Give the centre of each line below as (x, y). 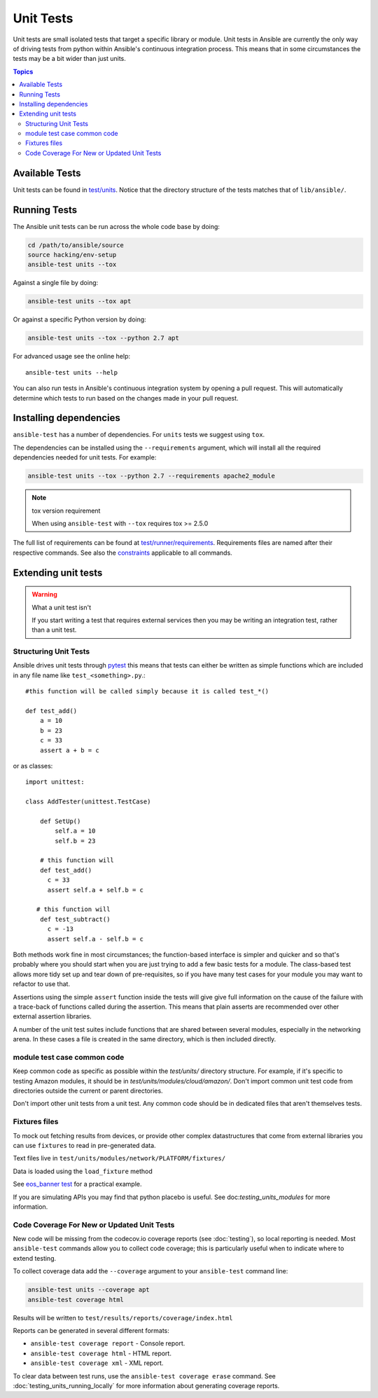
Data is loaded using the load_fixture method (83, 1171)
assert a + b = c (69, 750)
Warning (44, 595)
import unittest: (55, 782)
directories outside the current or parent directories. (88, 1091)
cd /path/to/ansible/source (76, 245)
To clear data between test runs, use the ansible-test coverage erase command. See (145, 1376)
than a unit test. (54, 630)
